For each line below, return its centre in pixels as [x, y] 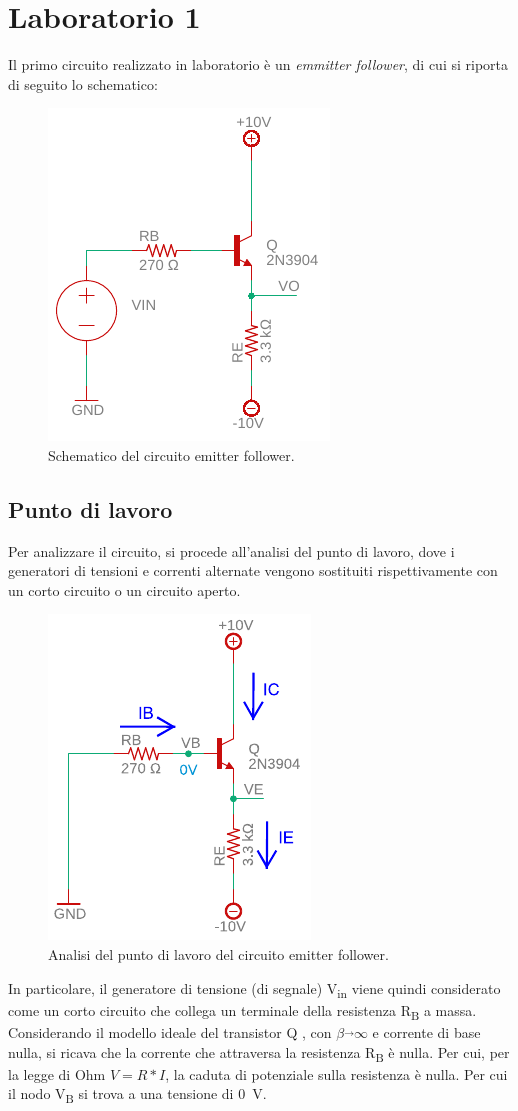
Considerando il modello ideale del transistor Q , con [170, 1031]
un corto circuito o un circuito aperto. [124, 589]
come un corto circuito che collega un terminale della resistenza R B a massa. [242, 1011]
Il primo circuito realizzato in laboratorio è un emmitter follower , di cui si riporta [258, 64]
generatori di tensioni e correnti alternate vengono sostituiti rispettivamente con [253, 570]
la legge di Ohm [57, 1073]
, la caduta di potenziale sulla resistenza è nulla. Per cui [336, 1073]
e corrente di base [426, 1031]
